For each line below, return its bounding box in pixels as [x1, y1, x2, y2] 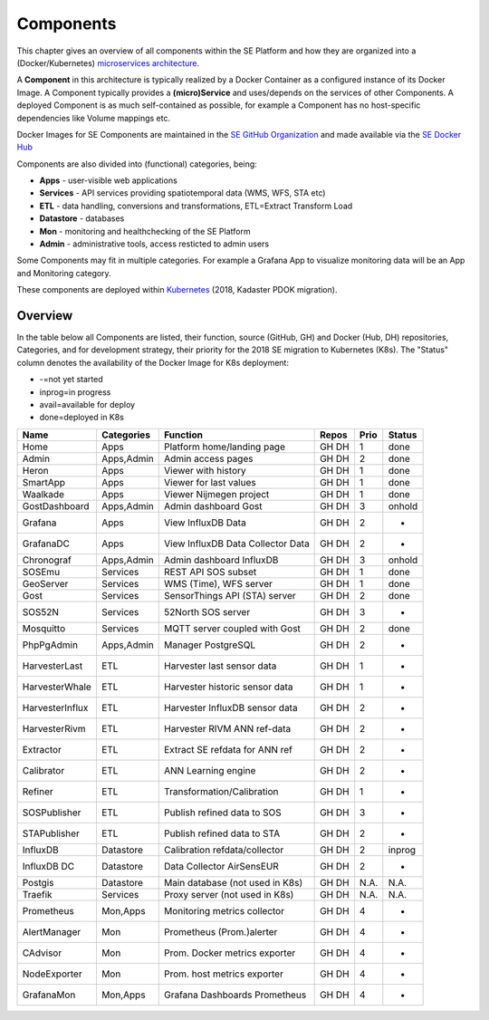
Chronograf [22, 553, 72, 566]
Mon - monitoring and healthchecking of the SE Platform [39, 226, 251, 236]
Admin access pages [164, 452, 254, 465]
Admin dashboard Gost [164, 499, 263, 512]
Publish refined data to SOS [164, 806, 283, 819]
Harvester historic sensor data [164, 680, 293, 693]
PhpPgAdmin [22, 639, 79, 651]
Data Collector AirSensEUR [164, 860, 280, 872]
